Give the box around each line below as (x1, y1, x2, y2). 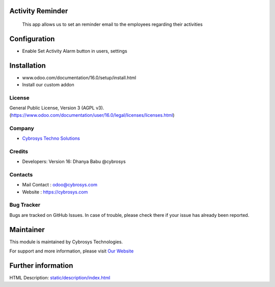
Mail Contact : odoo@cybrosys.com (22, 182, 98, 188)
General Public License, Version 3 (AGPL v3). (9, 105, 104, 111)
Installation (9, 61, 46, 70)
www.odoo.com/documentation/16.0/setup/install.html (22, 74, 136, 81)
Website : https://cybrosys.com (22, 188, 88, 195)
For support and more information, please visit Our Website (9, 248, 134, 254)
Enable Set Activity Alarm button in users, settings (22, 48, 127, 54)
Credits (9, 148, 28, 155)
